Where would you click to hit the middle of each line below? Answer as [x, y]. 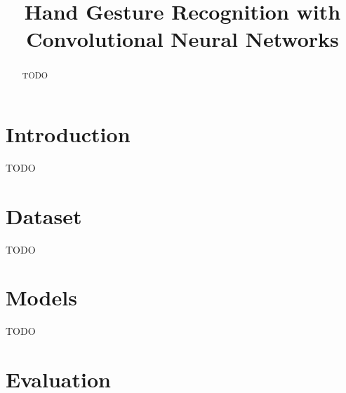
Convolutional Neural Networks [182, 39]
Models [41, 297]
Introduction [68, 134]
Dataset [44, 215]
